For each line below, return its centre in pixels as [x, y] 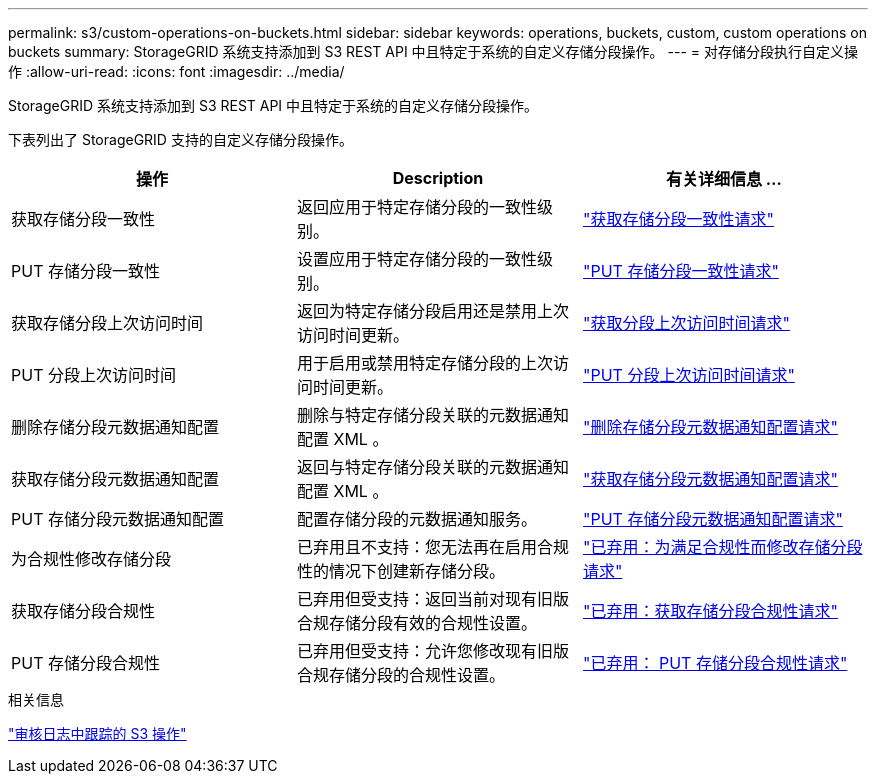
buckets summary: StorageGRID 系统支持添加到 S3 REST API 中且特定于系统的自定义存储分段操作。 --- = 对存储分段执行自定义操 [433, 51]
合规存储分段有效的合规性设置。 [416, 623]
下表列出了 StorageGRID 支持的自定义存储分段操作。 [180, 139]
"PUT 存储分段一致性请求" [680, 271]
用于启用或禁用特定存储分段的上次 [424, 363]
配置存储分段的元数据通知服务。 [416, 519]
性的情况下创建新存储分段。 [400, 571]
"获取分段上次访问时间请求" [686, 323]
